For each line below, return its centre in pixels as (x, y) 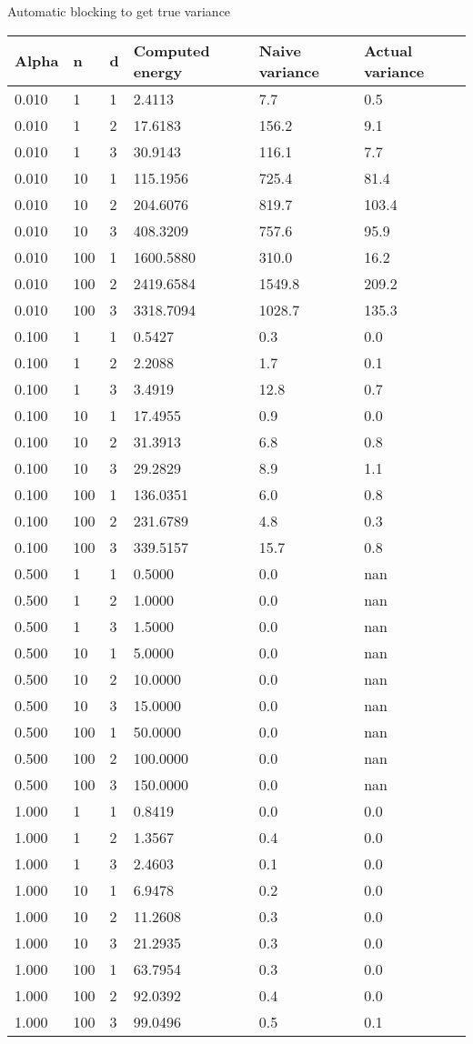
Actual (388, 50)
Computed (171, 50)
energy (158, 71)
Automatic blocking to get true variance (119, 11)
